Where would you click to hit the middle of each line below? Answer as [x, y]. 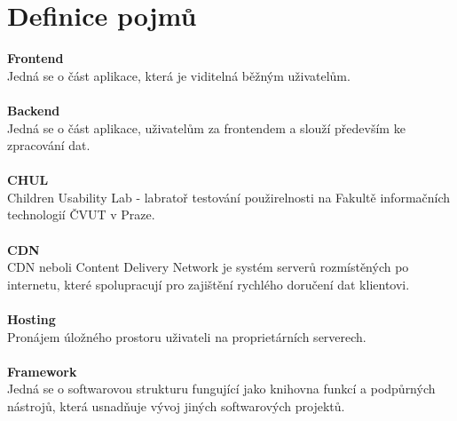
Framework [42, 371]
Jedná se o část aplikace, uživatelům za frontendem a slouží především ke [206, 127]
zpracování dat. [49, 145]
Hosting [32, 319]
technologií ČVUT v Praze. [81, 214]
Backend [34, 110]
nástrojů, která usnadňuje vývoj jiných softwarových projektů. [176, 406]
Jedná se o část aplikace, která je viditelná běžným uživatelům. [179, 75]
